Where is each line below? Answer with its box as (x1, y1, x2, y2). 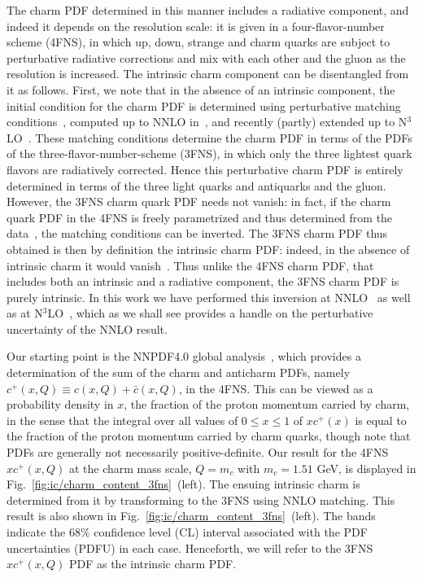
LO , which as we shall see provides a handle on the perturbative (47, 304, 373, 322)
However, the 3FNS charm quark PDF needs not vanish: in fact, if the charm (7, 193, 391, 210)
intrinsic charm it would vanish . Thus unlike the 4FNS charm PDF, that (7, 256, 374, 274)
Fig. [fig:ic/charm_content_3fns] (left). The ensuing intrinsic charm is (7, 475, 360, 493)
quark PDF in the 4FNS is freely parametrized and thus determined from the (7, 208, 393, 226)
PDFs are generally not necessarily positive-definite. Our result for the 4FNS (7, 444, 389, 461)
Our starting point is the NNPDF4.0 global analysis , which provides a (7, 348, 361, 365)
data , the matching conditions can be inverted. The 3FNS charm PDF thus (7, 225, 388, 242)
